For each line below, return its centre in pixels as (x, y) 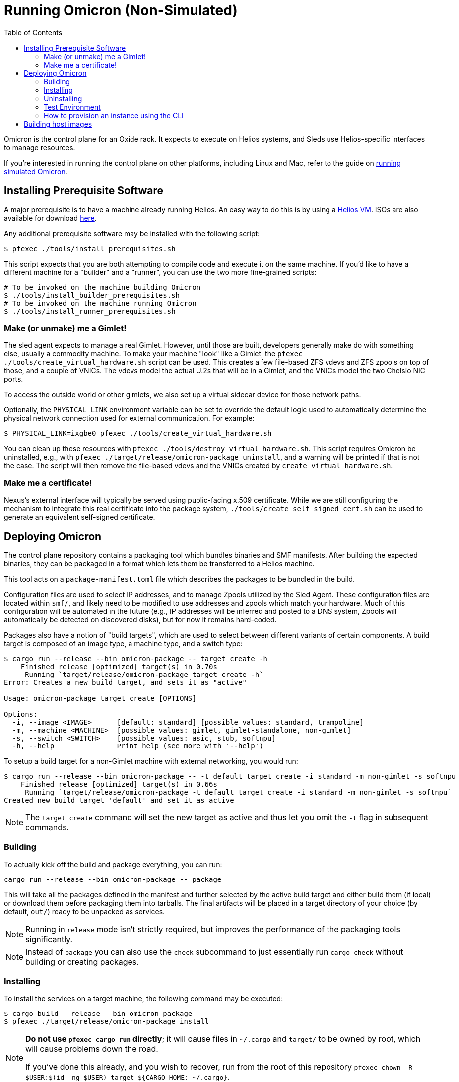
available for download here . (50, 218)
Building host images (58, 124)
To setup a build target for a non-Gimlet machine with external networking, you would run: (151, 761)
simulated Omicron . (36, 171)
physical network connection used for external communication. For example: (129, 418)
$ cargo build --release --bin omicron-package (98, 1014)
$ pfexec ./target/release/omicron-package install (107, 1022)
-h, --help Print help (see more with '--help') (138, 746)
